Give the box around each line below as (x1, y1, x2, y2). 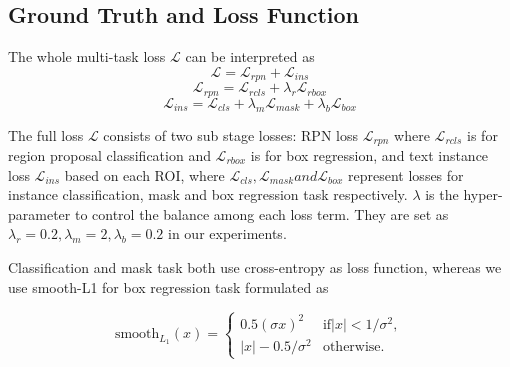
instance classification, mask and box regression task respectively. (8, 184, 408, 205)
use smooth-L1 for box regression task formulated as (8, 276, 329, 297)
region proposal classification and (8, 144, 211, 165)
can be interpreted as (185, 46, 315, 67)
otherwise (322, 340, 381, 354)
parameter (8, 203, 71, 224)
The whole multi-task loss (8, 46, 166, 67)
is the (425, 184, 459, 205)
